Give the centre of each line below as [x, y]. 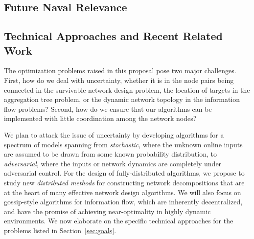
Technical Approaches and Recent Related [113, 36]
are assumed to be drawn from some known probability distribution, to [110, 154]
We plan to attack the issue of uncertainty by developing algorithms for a [114, 134]
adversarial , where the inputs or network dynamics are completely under [113, 163]
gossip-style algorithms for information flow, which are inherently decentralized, [123, 202]
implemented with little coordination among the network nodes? [100, 118]
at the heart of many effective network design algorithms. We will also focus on [123, 192]
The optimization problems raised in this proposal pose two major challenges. [120, 70]
